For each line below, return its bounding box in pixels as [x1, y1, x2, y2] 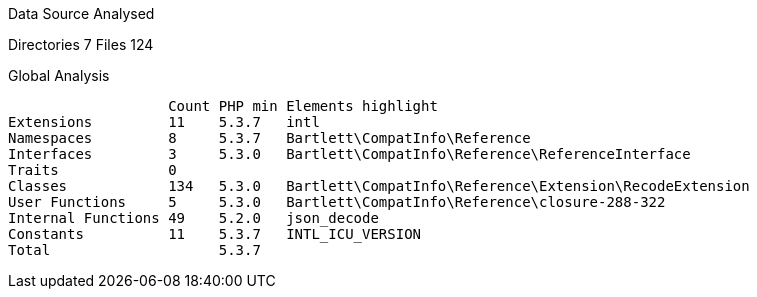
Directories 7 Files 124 [8, 36, 154, 53]
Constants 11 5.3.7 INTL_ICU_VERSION [8, 226, 422, 242]
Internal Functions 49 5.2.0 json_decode [8, 210, 379, 226]
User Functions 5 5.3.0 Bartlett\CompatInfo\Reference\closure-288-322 [8, 194, 666, 210]
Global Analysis [8, 67, 110, 84]
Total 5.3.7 [8, 242, 261, 258]
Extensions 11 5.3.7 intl [8, 114, 320, 130]
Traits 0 [8, 162, 177, 178]
